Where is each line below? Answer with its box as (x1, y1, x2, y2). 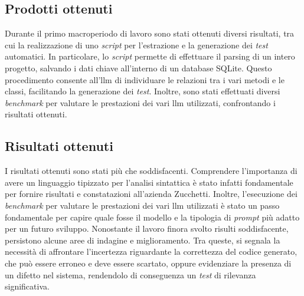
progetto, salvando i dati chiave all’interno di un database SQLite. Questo (5, 61, 272, 74)
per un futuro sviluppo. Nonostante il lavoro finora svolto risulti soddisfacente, (5, 222, 289, 235)
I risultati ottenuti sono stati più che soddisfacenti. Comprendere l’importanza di (5, 165, 298, 177)
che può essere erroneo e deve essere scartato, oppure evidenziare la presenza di (5, 256, 292, 269)
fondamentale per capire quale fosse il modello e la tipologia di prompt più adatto (5, 211, 300, 223)
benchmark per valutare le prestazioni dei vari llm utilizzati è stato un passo (5, 199, 280, 211)
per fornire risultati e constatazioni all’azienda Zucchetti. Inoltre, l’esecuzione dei (5, 188, 298, 200)
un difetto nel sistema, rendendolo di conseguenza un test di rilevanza (5, 268, 256, 281)
